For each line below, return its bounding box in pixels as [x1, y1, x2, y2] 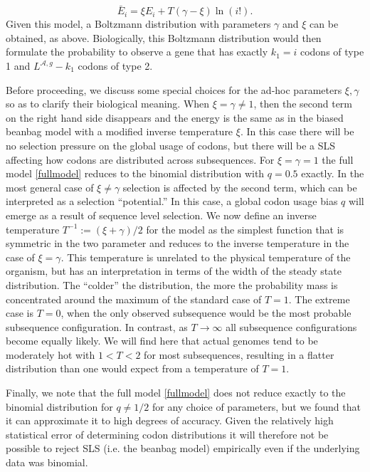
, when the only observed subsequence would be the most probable [60, 305, 351, 320]
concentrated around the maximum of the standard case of [6, 291, 262, 306]
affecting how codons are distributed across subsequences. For [6, 152, 275, 167]
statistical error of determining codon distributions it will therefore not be [6, 426, 329, 441]
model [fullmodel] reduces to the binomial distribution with [6, 166, 265, 181]
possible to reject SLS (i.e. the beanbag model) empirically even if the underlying [6, 441, 360, 456]
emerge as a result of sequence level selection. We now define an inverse [6, 207, 317, 222]
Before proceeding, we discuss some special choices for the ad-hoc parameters [6, 82, 342, 97]
